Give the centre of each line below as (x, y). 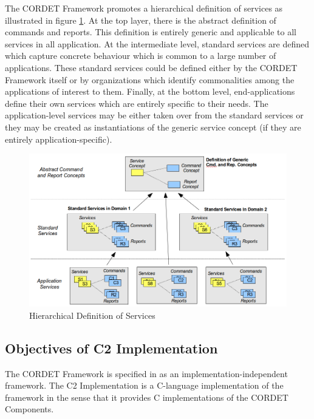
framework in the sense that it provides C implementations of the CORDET (147, 397)
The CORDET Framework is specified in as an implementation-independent (146, 373)
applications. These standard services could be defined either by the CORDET (151, 67)
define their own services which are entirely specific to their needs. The (137, 103)
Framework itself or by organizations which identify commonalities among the (150, 79)
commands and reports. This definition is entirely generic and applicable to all (151, 32)
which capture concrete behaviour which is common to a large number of (141, 56)
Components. (29, 409)
